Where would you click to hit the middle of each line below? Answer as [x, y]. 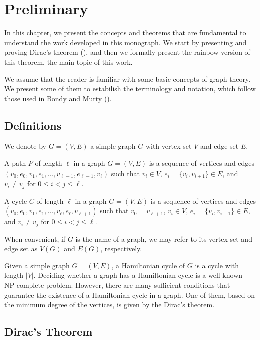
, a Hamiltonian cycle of [148, 265]
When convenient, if [35, 238]
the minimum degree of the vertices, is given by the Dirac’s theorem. [109, 305]
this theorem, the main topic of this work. [68, 61]
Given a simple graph [37, 265]
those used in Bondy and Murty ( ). [58, 98]
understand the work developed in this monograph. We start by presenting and [125, 42]
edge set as [21, 248]
